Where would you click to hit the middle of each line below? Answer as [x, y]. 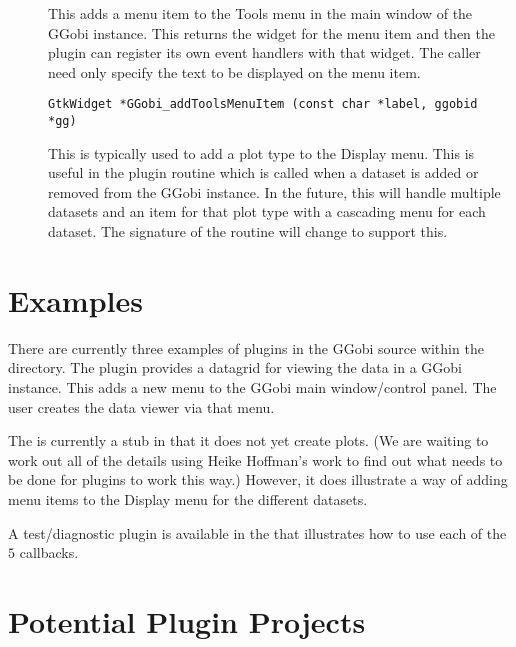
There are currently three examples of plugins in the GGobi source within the [246, 347]
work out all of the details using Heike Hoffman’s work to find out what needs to [255, 459]
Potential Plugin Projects [187, 620]
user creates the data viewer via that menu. [141, 406]
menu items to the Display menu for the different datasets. [188, 498]
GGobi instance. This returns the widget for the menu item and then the [271, 32]
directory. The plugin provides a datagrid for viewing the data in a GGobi [235, 367]
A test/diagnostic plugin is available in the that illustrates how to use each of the [257, 532]
